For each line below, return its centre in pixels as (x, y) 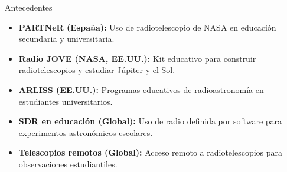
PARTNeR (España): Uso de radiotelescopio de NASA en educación (147, 27)
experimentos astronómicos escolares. (86, 132)
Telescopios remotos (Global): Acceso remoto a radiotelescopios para (151, 152)
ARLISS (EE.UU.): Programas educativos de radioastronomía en (141, 89)
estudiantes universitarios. (66, 101)
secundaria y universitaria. (66, 39)
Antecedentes (29, 7)
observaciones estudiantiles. (68, 163)
